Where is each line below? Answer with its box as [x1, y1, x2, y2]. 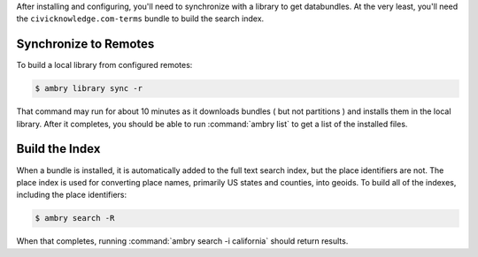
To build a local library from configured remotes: [16, 60, 193, 71]
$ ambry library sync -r [35, 84, 143, 94]
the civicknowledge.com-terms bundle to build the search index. [16, 13, 265, 24]
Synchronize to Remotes [16, 36, 155, 52]
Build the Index [16, 141, 101, 156]
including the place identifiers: [16, 190, 127, 200]
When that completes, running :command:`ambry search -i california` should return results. [16, 236, 349, 246]
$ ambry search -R [35, 213, 115, 223]
